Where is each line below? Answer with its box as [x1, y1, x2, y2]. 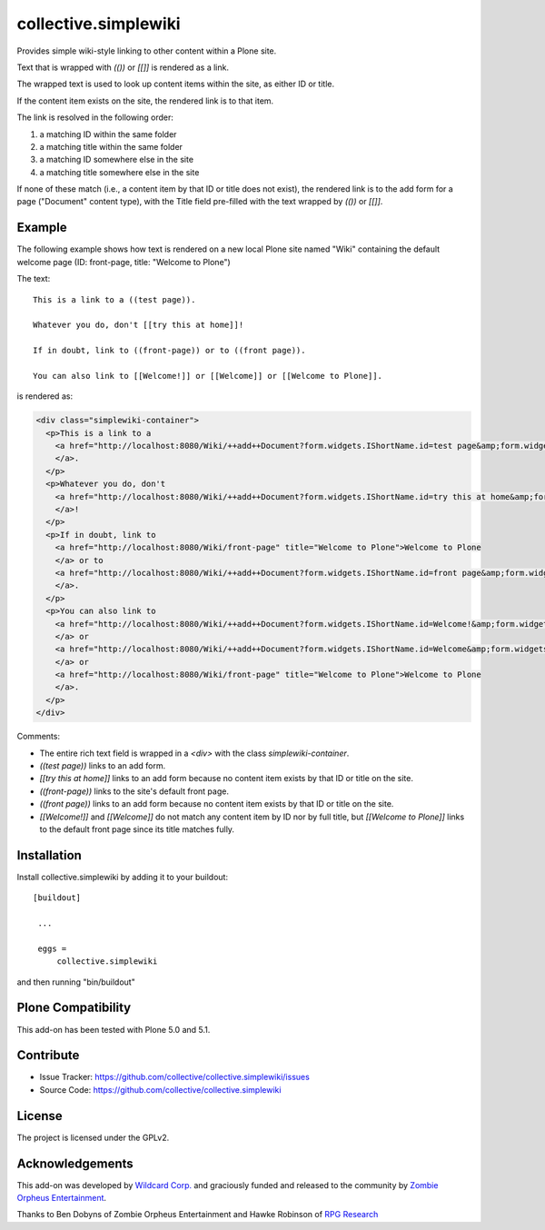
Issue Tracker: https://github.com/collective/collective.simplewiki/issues [39, 1072, 311, 1083]
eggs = [37, 943, 67, 954]
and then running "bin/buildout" [16, 977, 135, 987]
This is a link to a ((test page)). [33, 294, 196, 304]
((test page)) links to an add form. [39, 760, 166, 771]
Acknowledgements [16, 1156, 134, 1171]
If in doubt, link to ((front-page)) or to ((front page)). [33, 345, 306, 356]
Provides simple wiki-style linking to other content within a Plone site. [16, 45, 277, 56]
